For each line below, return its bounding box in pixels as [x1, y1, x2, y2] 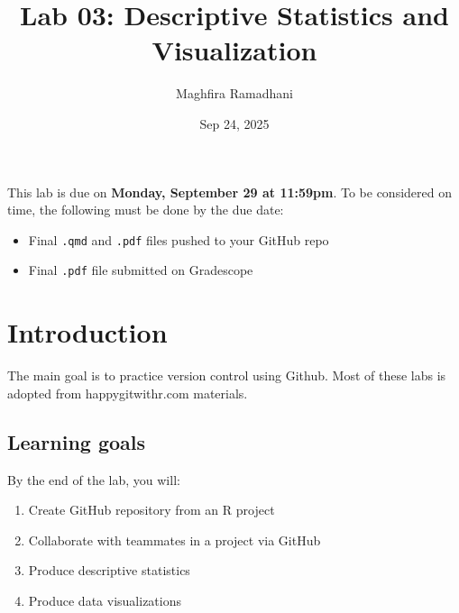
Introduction [7, 314, 168, 351]
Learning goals [7, 427, 146, 455]
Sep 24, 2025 [199, 114, 270, 133]
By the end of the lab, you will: [7, 470, 180, 489]
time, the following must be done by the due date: [7, 200, 284, 219]
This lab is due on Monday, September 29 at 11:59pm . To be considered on [7, 182, 452, 201]
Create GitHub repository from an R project [28, 500, 275, 519]
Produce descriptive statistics [28, 561, 190, 580]
